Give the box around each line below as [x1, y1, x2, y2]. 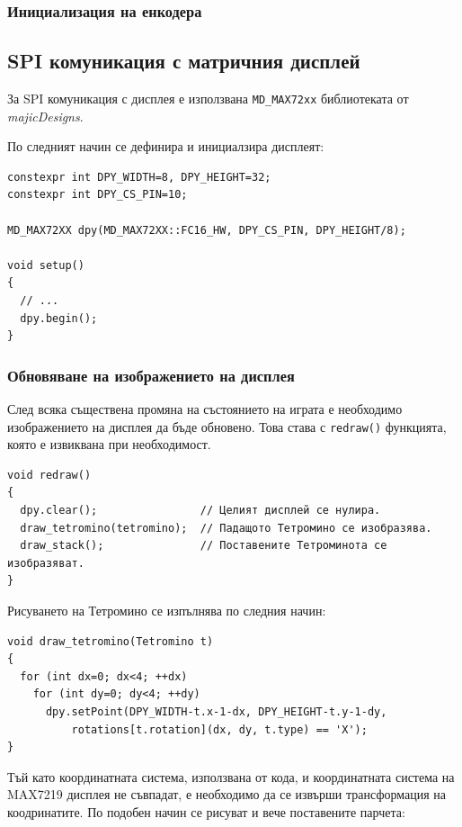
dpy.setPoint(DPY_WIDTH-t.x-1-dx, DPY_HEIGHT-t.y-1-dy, [45, 706, 387, 719]
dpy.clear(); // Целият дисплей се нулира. [20, 504, 381, 517]
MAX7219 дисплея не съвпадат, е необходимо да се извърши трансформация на [7, 785, 447, 804]
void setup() [7, 258, 84, 272]
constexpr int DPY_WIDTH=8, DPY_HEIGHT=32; [7, 170, 271, 184]
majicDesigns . [7, 106, 84, 125]
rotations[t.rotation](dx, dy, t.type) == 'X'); [71, 723, 368, 736]
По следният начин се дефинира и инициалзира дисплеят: [7, 137, 324, 156]
